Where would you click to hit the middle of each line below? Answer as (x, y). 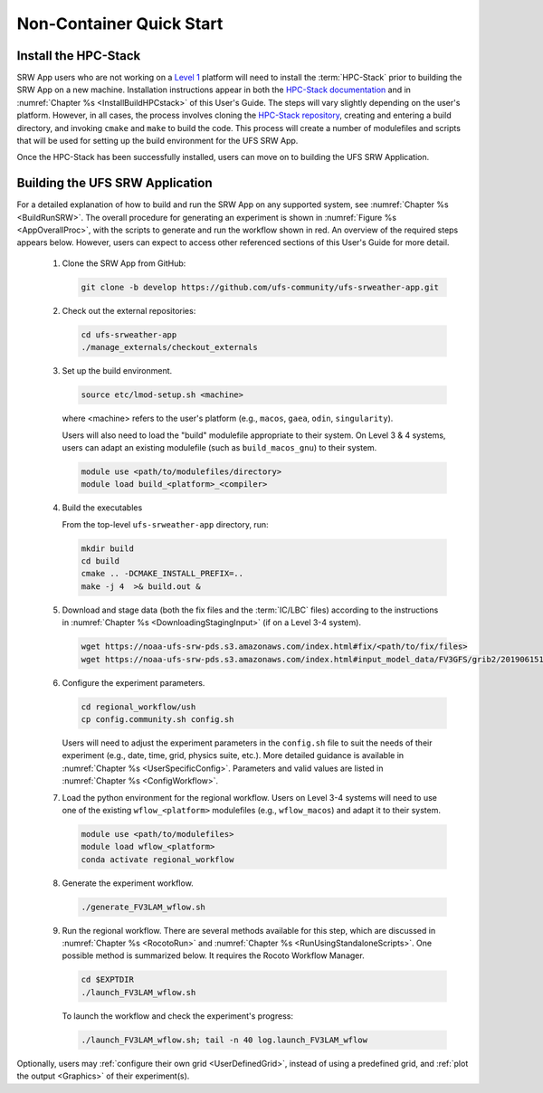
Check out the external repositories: (129, 310)
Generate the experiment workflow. (128, 883)
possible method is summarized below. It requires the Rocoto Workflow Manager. (214, 955)
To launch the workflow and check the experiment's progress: (178, 1016)
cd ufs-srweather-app (129, 334)
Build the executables (102, 508)
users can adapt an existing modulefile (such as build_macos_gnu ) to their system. (219, 447)
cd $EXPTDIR (108, 980)
